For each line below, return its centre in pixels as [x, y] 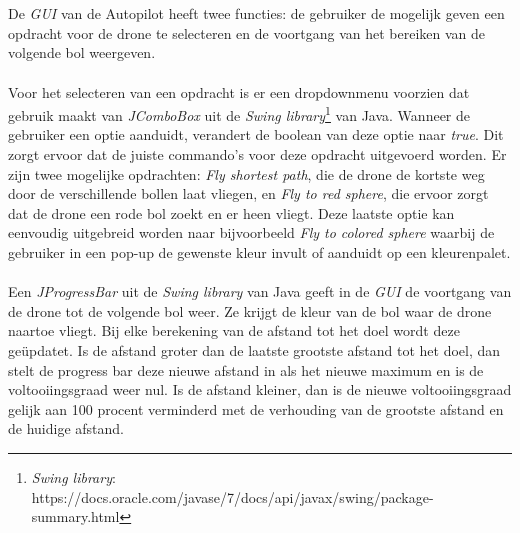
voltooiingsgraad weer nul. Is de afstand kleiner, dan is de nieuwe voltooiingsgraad [260, 389]
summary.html [75, 516]
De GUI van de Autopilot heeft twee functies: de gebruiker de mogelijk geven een [256, 13]
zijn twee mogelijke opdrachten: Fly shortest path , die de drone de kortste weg [246, 173]
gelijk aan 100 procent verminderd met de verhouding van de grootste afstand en [256, 408]
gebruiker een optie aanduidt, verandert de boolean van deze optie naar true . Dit [256, 134]
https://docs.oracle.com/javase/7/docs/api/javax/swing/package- [232, 496]
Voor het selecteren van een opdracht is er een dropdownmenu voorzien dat [239, 91]
